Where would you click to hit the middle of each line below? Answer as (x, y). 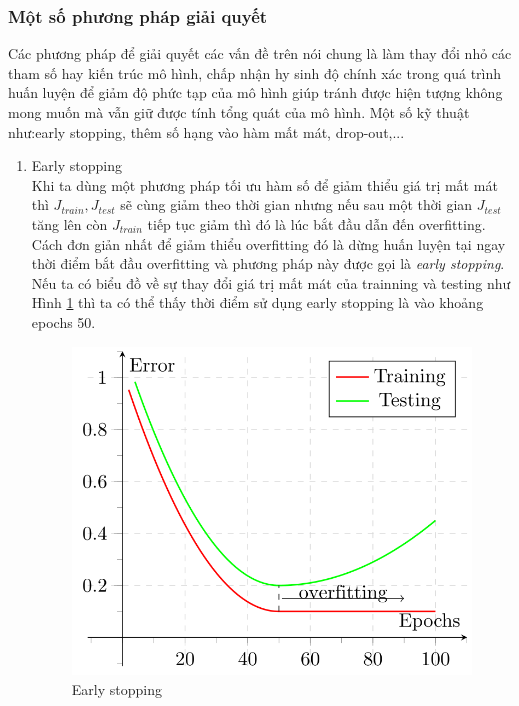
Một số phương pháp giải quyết (138, 15)
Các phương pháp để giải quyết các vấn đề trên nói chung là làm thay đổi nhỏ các (260, 53)
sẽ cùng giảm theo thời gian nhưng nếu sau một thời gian (296, 204)
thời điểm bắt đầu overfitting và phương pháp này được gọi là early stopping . (268, 263)
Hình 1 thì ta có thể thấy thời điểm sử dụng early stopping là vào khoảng (257, 302)
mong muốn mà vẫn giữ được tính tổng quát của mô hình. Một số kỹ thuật (239, 112)
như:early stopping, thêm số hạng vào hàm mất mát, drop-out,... (206, 131)
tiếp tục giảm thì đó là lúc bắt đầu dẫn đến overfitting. (316, 223)
